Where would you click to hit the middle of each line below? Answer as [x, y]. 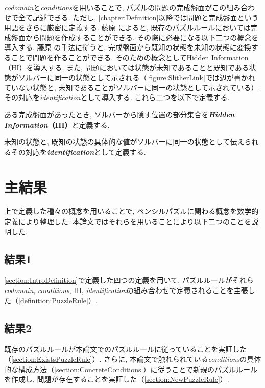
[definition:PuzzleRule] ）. [58, 300]
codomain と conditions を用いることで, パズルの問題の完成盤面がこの [115, 7]
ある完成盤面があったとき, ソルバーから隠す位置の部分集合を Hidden [119, 114]
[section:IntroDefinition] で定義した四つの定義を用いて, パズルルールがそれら [129, 280]
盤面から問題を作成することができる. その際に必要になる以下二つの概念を [135, 37]
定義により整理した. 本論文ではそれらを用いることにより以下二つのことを [128, 221]
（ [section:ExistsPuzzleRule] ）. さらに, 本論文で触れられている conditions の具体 [133, 359]
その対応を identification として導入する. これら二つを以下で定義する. [117, 97]
